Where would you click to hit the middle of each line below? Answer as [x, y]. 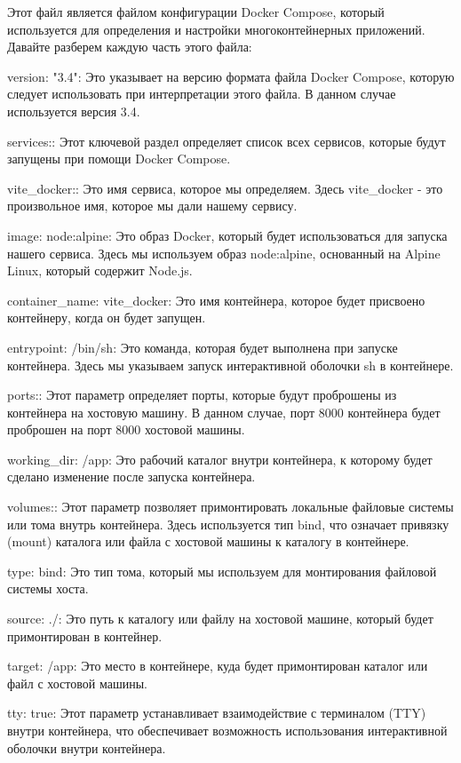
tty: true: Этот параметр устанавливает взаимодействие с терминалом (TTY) [217, 713]
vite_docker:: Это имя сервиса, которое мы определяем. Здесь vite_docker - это [225, 188]
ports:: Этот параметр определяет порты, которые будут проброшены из [202, 395]
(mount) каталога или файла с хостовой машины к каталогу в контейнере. [208, 541]
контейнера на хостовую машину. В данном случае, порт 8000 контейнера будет [224, 412]
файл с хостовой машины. [77, 683]
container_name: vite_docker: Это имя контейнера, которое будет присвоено [216, 300]
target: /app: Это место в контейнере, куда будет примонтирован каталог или [218, 666]
